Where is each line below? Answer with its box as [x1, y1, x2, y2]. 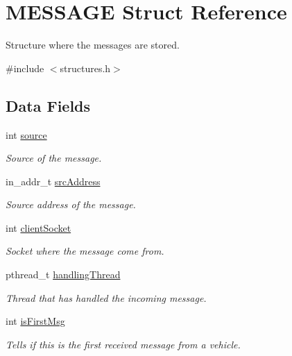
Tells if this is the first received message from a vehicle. [6, 337, 241, 351]
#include [6, 60, 44, 75]
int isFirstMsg [6, 314, 65, 328]
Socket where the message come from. [6, 244, 164, 258]
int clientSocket [6, 220, 71, 235]
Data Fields [6, 94, 91, 116]
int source [6, 127, 47, 142]
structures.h [60, 60, 111, 75]
